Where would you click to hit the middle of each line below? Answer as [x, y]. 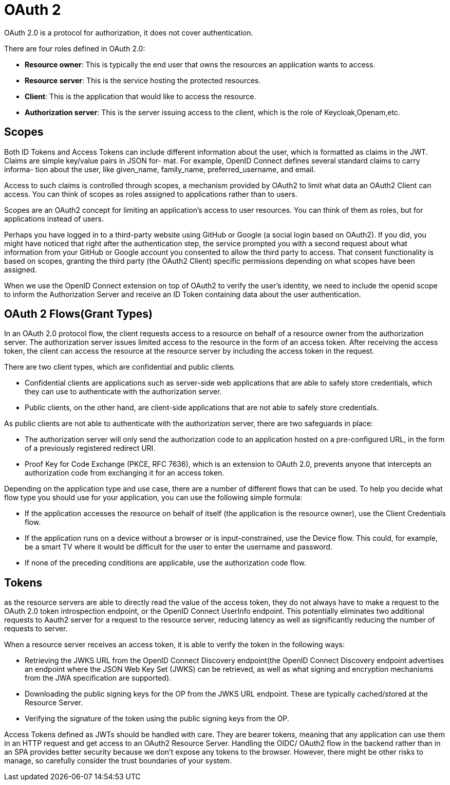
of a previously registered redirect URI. [90, 448]
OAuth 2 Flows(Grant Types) [78, 314]
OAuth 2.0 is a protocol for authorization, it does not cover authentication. [129, 32]
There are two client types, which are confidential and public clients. [120, 367]
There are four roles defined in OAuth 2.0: [75, 48]
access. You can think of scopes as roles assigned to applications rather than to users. [151, 194]
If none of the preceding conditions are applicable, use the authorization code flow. [165, 563]
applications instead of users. [54, 218]
